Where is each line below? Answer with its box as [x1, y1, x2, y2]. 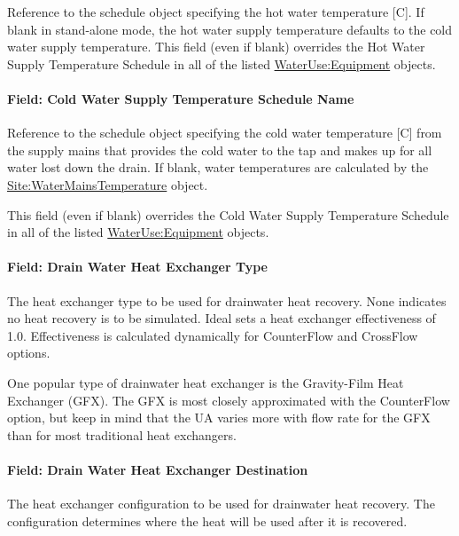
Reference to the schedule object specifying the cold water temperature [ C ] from [7, 123, 442, 142]
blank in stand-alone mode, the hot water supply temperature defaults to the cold [7, 20, 453, 38]
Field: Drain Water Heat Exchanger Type [7, 257, 268, 276]
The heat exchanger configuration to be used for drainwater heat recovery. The [7, 494, 435, 513]
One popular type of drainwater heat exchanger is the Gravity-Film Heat [7, 373, 404, 391]
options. [7, 343, 51, 362]
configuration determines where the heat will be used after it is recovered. [7, 511, 408, 530]
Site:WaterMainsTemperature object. [7, 175, 208, 193]
